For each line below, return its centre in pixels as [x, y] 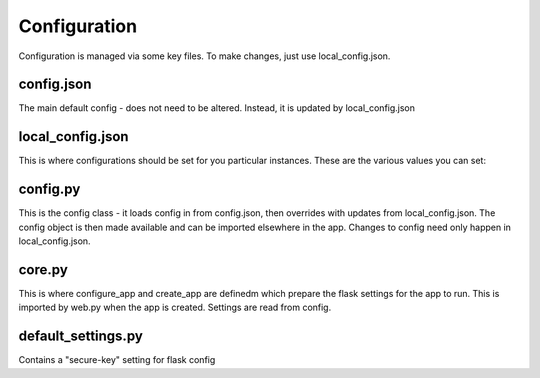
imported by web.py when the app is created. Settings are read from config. [175, 307]
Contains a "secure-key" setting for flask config [117, 360]
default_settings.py [81, 336]
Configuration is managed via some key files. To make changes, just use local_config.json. [204, 56]
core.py [43, 269]
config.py [49, 189]
